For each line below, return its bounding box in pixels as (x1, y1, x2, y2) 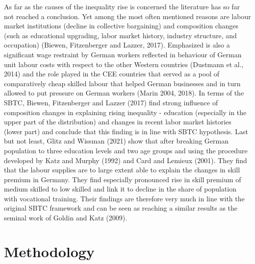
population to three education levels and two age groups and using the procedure (4, 145, 248, 155)
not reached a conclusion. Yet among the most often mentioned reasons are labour (4, 11, 251, 21)
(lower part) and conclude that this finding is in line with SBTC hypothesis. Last (4, 126, 248, 136)
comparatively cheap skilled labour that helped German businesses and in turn (4, 78, 241, 88)
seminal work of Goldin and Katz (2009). (4, 213, 127, 223)
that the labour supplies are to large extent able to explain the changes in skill (4, 165, 240, 175)
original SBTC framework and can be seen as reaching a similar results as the (4, 203, 238, 213)
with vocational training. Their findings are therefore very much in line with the (4, 193, 245, 203)
